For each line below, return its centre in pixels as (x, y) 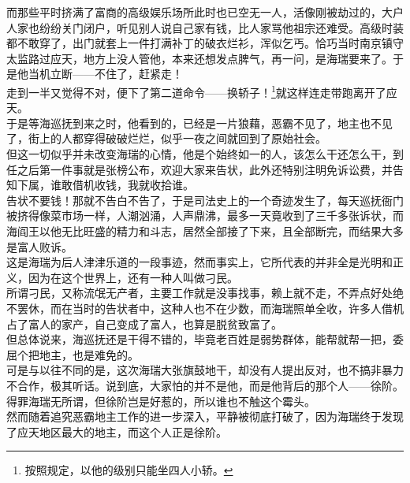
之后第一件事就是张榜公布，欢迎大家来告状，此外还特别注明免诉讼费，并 (205, 169)
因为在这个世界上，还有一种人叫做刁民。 (133, 277)
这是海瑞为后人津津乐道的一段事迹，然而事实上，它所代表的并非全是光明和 (199, 262)
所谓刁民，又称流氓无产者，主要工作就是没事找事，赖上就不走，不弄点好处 (199, 293)
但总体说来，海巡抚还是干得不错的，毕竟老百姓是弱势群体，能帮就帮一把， (199, 339)
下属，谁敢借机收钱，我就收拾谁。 (105, 185)
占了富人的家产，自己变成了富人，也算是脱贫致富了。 (144, 323)
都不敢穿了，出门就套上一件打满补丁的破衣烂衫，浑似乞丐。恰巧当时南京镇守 (205, 43)
